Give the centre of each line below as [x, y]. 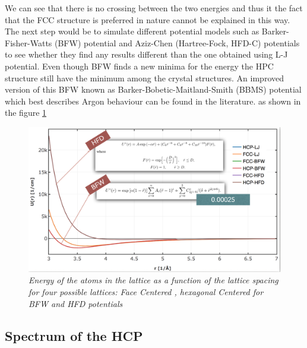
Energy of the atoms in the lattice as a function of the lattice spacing [153, 280]
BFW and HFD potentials [76, 303]
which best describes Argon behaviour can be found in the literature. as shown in [153, 101]
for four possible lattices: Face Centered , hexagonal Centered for [146, 292]
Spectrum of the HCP [74, 335]
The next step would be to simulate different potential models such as [132, 31]
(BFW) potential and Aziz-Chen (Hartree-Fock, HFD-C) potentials [177, 42]
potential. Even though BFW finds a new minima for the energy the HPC [139, 66]
